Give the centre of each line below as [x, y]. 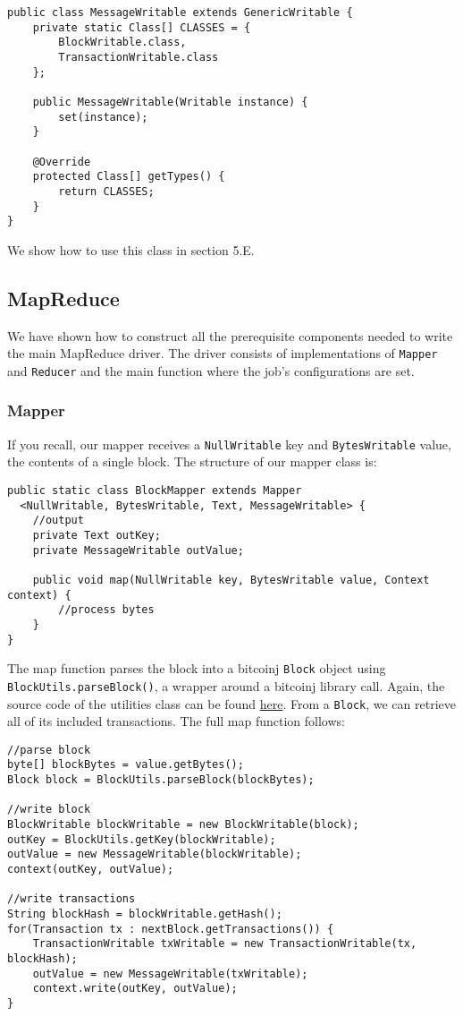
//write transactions [72, 899]
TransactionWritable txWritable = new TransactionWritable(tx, [225, 944]
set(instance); [103, 117]
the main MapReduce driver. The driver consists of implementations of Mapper [223, 353]
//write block [49, 810]
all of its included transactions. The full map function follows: [176, 721]
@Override [62, 162]
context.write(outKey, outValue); [135, 989]
